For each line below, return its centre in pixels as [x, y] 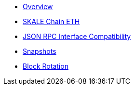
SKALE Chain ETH [51, 21]
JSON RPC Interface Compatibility [77, 36]
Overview [38, 6]
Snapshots [40, 51]
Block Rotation [46, 66]
